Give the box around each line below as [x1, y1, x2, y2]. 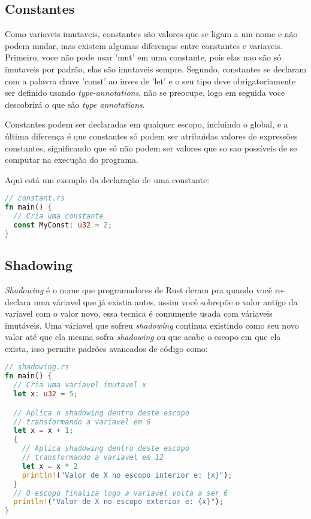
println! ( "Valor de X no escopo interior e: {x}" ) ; [22, 471, 233, 479]
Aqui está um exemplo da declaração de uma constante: [5, 173, 210, 186]
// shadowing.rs [5, 363, 70, 372]
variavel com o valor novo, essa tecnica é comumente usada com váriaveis [5, 307, 273, 320]
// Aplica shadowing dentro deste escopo [22, 444, 189, 453]
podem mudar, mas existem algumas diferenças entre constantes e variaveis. [5, 39, 283, 51]
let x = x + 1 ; [13, 426, 74, 435]
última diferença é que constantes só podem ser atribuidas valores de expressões [5, 129, 298, 142]
